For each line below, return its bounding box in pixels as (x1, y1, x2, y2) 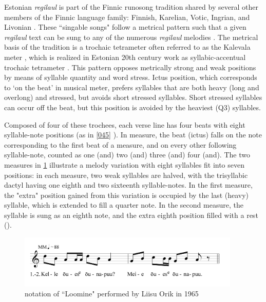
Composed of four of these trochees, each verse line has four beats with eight (4, 119, 245, 130)
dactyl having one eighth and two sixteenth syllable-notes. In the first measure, (4, 179, 253, 190)
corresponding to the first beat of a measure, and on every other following (4, 139, 237, 150)
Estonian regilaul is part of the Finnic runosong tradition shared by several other (4, 2, 258, 12)
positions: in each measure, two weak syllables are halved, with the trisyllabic (4, 169, 248, 180)
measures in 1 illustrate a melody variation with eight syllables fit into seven (4, 159, 245, 170)
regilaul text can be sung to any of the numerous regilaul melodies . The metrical (4, 31, 258, 42)
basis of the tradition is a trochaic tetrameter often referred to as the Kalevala (4, 42, 251, 52)
